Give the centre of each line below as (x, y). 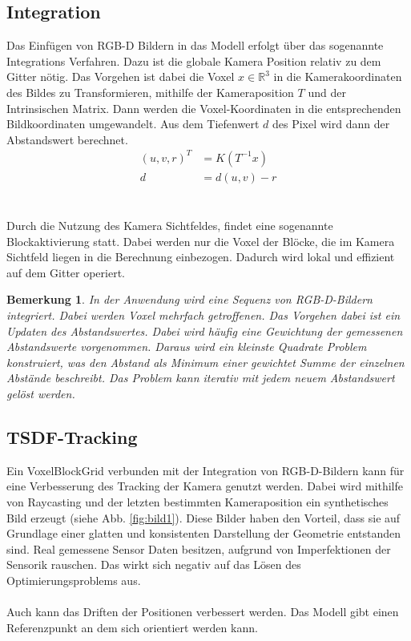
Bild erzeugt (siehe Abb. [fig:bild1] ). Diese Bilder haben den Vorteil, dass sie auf (203, 517)
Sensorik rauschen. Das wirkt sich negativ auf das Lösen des (154, 564)
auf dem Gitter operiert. (66, 272)
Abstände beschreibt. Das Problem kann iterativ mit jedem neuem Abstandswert (201, 378)
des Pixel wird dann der (331, 124)
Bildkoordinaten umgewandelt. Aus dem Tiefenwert (133, 124)
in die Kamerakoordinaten (338, 77)
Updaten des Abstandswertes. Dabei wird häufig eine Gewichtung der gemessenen (205, 331)
